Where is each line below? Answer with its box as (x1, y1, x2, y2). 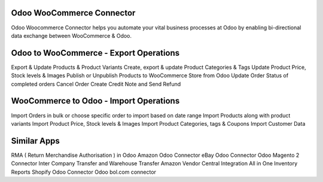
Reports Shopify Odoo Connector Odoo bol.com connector (11, 168, 157, 175)
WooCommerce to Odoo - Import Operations (11, 96, 180, 106)
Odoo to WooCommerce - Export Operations (11, 48, 180, 58)
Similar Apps (11, 135, 60, 146)
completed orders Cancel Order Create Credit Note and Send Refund (11, 80, 181, 87)
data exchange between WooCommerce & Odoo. (11, 32, 132, 39)
